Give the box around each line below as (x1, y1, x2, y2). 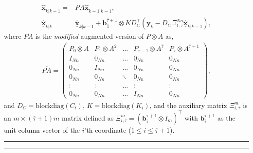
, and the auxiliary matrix (149, 100, 227, 110)
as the (217, 112, 235, 122)
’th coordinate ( (84, 124, 131, 135)
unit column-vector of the (4, 124, 80, 135)
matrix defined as (61, 112, 114, 122)
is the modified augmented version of (35, 31, 144, 41)
